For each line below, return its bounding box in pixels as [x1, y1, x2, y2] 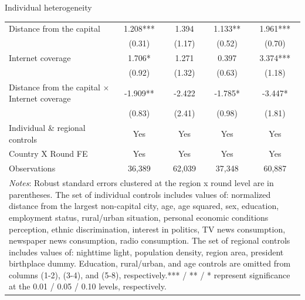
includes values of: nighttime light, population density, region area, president [9, 245, 284, 258]
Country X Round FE [9, 147, 88, 160]
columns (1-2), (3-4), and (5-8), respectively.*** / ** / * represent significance [9, 268, 290, 281]
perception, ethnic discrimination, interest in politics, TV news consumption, [9, 223, 286, 235]
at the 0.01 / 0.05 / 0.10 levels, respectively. [9, 280, 167, 292]
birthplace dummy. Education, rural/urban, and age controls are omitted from [9, 257, 291, 269]
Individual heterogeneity [5, 1, 92, 13]
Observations [9, 162, 56, 174]
